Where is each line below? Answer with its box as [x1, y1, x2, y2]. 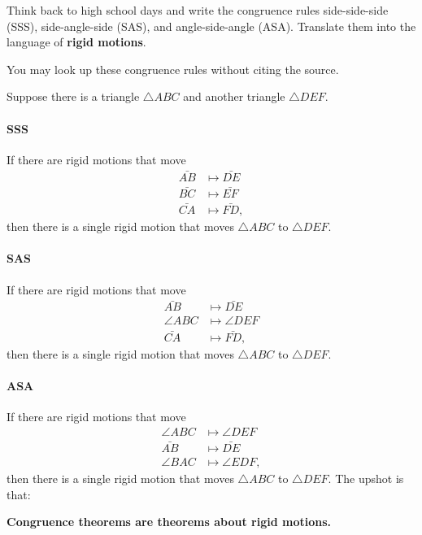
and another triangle [183, 88, 285, 105]
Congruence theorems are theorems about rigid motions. [7, 513, 331, 530]
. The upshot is [328, 469, 404, 486]
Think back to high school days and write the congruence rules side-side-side [7, 2, 389, 18]
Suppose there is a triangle [7, 88, 140, 105]
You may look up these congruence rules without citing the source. [7, 60, 339, 77]
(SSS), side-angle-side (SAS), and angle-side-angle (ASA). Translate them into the [7, 17, 416, 34]
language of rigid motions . [7, 33, 146, 50]
